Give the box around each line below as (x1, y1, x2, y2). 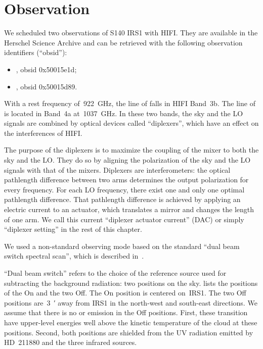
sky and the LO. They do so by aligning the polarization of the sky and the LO (4, 155, 251, 165)
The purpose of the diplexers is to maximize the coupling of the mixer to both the (4, 144, 259, 155)
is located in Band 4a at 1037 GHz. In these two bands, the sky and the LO (4, 108, 243, 118)
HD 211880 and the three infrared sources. (4, 337, 137, 347)
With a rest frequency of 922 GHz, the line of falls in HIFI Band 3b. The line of (4, 98, 255, 109)
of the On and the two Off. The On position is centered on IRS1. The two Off (4, 287, 246, 298)
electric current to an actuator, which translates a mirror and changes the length (4, 204, 254, 215)
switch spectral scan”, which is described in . (4, 251, 144, 261)
